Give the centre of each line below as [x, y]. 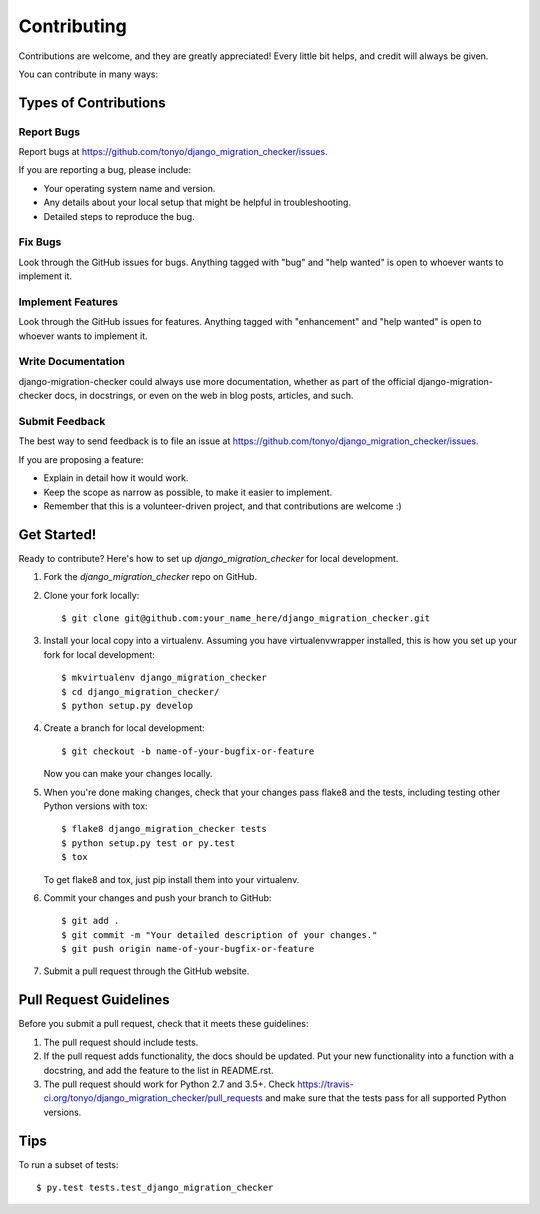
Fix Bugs [40, 242]
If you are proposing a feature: [81, 459]
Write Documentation [71, 362]
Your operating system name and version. [129, 188]
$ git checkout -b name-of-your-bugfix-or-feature [188, 751]
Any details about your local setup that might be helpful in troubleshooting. [197, 202]
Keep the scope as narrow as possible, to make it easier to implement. [188, 492]
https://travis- [325, 1084]
